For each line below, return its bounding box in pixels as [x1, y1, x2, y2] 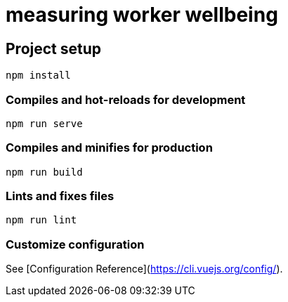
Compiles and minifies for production [6, 140, 213, 155]
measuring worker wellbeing [6, 3, 278, 27]
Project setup [6, 39, 102, 58]
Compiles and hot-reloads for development [6, 92, 246, 107]
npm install [6, 70, 71, 81]
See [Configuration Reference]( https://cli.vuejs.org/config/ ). [6, 263, 283, 275]
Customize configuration [6, 237, 145, 251]
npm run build [6, 166, 83, 178]
